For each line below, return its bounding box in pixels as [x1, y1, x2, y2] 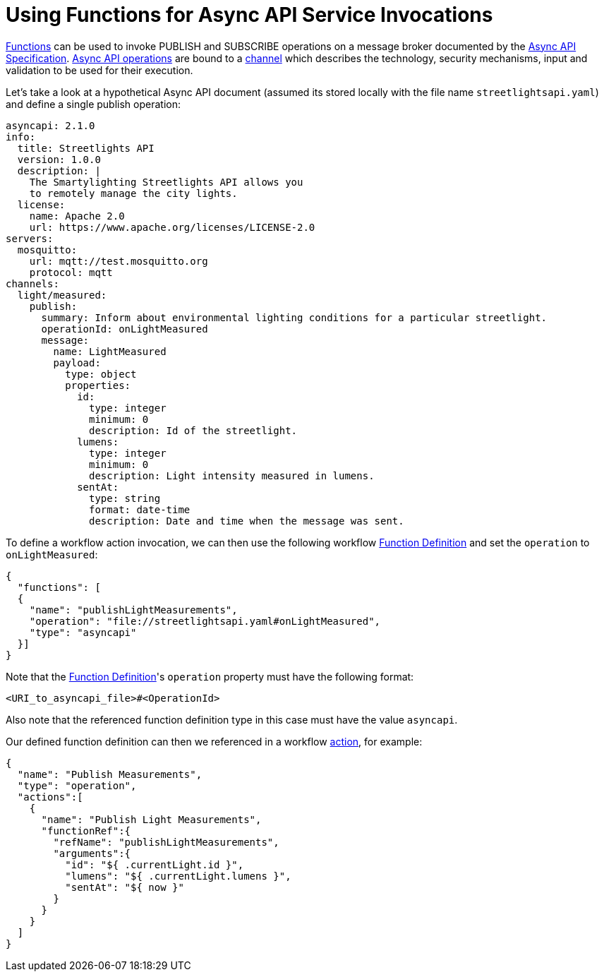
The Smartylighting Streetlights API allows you [29, 176, 303, 188]
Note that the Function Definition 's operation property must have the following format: [6, 670, 414, 683]
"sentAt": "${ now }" [65, 881, 184, 893]
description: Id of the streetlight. [89, 424, 298, 436]
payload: [53, 356, 101, 368]
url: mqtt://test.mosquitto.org [29, 255, 208, 267]
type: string [89, 492, 161, 504]
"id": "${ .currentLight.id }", [65, 858, 244, 870]
